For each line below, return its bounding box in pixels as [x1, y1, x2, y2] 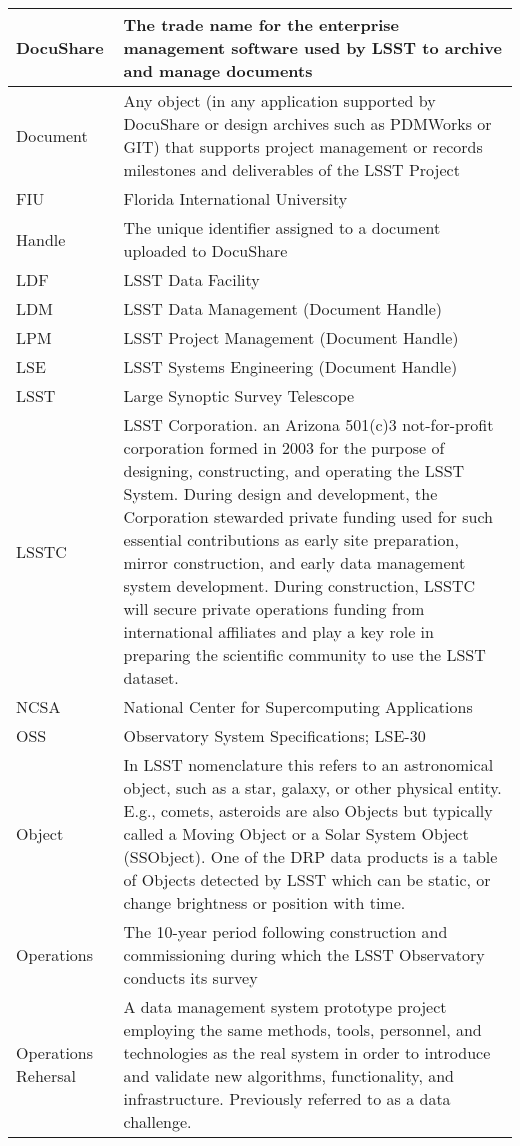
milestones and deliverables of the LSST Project [123, 158, 460, 181]
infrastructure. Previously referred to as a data [123, 1087, 451, 1110]
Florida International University [123, 187, 348, 210]
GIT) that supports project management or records [123, 135, 483, 158]
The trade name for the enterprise [123, 13, 400, 36]
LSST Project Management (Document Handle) [123, 326, 459, 349]
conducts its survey [123, 966, 258, 989]
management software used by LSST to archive [123, 36, 502, 59]
